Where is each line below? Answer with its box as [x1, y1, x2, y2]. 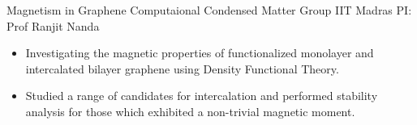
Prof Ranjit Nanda [6, 17, 100, 34]
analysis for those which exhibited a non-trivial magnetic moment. [25, 102, 355, 119]
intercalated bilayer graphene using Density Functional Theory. [25, 60, 339, 77]
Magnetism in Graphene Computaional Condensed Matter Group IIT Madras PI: [6, 2, 412, 18]
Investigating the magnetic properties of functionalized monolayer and [25, 44, 374, 61]
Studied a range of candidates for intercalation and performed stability [25, 87, 378, 104]
